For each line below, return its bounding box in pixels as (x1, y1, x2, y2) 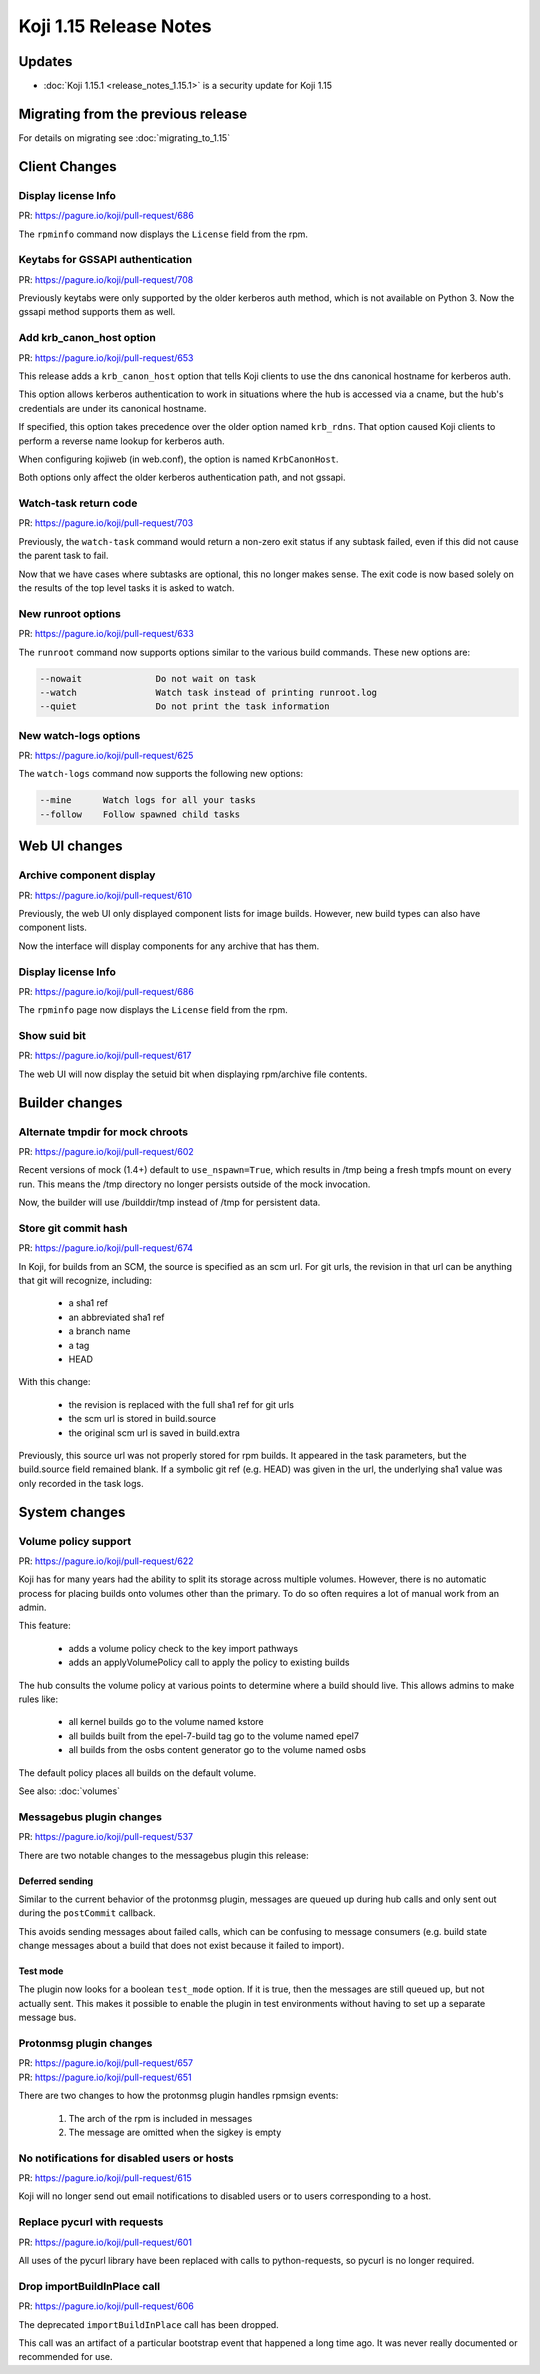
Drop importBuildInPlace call (18, 2279, 160, 2293)
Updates (18, 53, 73, 70)
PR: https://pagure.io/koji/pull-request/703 (18, 517, 194, 529)
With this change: (18, 1376, 91, 1388)
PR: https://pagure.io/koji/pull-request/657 (18, 2057, 194, 2069)
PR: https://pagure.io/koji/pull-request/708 (18, 273, 194, 285)
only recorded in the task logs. (18, 1477, 144, 1489)
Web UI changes (18, 838, 123, 855)
